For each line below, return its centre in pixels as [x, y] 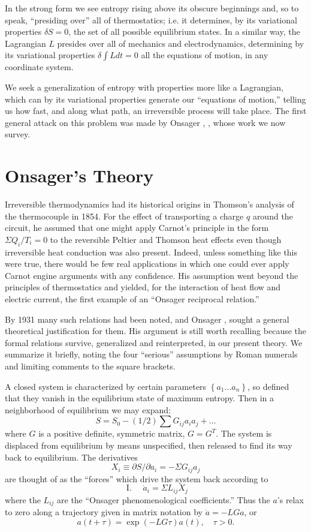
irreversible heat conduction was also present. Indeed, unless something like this [151, 252]
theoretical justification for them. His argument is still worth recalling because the [156, 331]
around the [273, 216]
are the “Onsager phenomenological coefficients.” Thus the [164, 499]
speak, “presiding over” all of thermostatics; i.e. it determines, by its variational [151, 19]
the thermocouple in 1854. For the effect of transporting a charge [124, 216]
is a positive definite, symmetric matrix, [112, 433]
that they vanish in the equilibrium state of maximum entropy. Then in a [140, 398]
